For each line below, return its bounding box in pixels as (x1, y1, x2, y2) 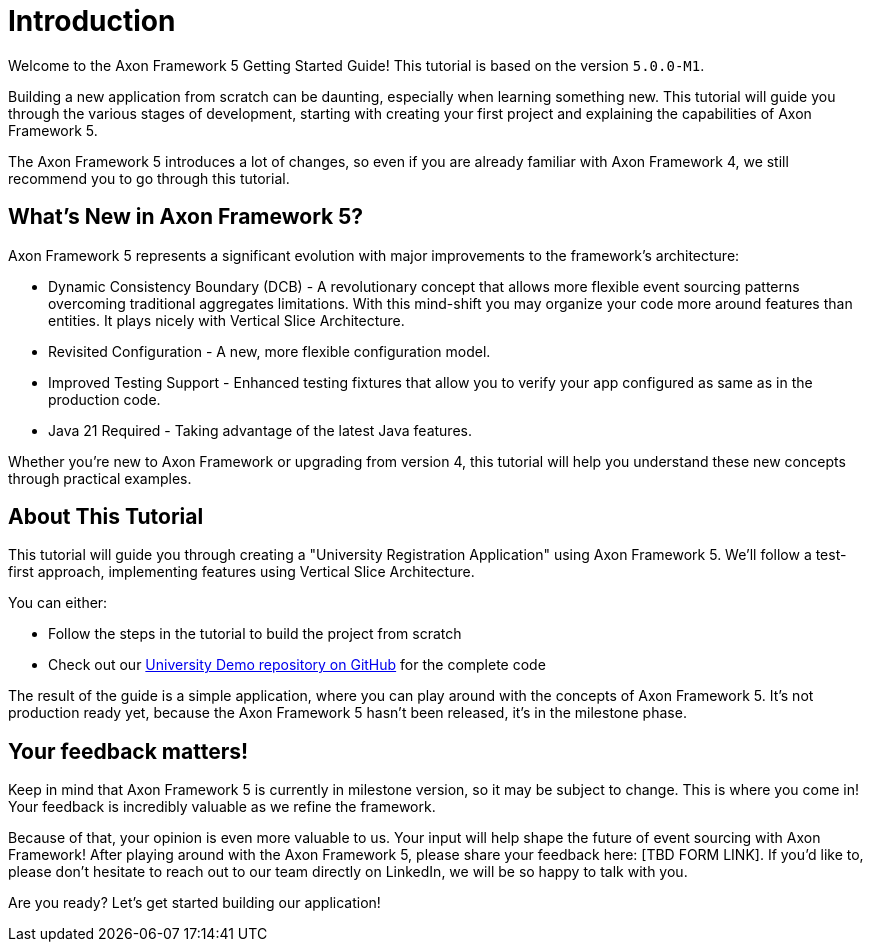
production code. (48, 390, 161, 408)
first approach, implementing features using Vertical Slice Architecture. (8, 563, 475, 581)
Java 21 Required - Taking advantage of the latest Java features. (48, 421, 472, 439)
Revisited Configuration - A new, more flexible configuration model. (48, 342, 491, 360)
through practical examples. (8, 469, 192, 487)
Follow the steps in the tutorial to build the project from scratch (48, 625, 462, 643)
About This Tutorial (8, 504, 204, 530)
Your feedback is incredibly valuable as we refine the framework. (8, 798, 436, 816)
